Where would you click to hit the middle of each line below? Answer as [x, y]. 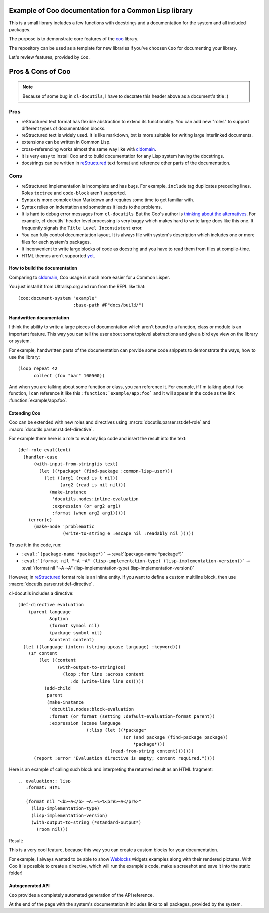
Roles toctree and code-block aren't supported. [74, 193]
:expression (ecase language [85, 723]
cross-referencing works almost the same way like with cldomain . [89, 149]
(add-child [57, 688]
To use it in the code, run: [35, 545]
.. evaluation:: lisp [44, 781]
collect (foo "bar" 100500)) [69, 375]
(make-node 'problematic [64, 526]
